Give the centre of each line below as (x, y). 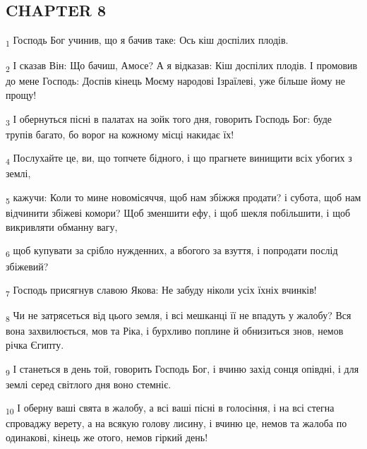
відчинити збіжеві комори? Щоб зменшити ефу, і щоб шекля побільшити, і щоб (178, 213)
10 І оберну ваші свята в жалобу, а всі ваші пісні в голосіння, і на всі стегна (170, 409)
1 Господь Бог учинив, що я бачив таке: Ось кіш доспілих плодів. (147, 41)
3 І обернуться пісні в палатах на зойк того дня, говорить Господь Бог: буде (169, 119)
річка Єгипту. (35, 344)
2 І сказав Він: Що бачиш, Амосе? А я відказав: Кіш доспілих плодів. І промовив (182, 66)
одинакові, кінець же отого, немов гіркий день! (107, 437)
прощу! (21, 95)
